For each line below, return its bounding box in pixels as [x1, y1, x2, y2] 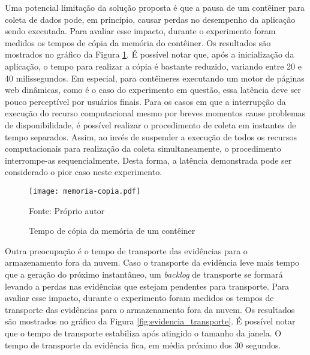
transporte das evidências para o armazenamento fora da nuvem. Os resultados [5, 303, 295, 315]
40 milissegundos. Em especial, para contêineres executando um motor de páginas [5, 71, 305, 84]
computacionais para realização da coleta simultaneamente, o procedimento [5, 142, 281, 155]
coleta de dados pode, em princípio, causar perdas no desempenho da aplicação [5, 13, 296, 25]
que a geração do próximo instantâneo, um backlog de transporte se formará [5, 267, 283, 280]
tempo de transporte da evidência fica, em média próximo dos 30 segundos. [5, 338, 281, 351]
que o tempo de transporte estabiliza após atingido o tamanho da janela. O [5, 326, 282, 339]
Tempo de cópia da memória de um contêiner [29, 224, 195, 237]
